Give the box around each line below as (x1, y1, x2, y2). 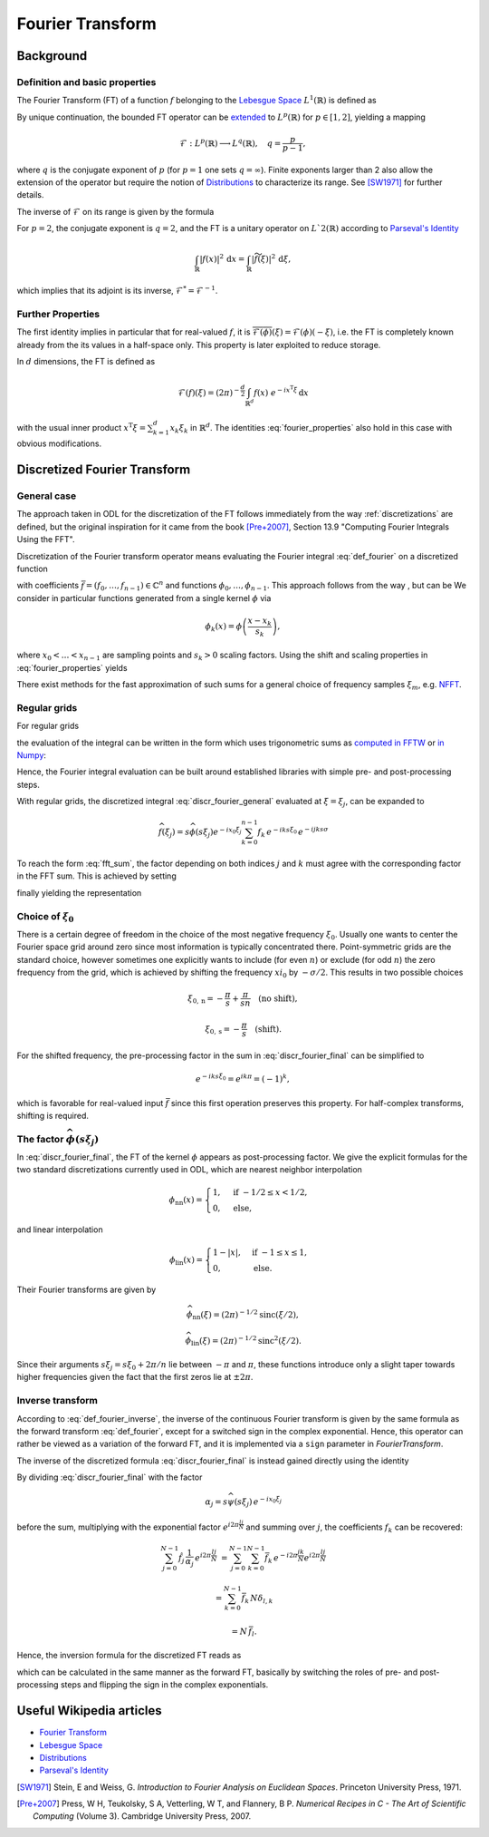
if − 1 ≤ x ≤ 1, (252, 1247, 308, 1258)
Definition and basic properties (16, 75, 157, 88)
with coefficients (16, 580, 80, 591)
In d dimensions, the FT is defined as (16, 356, 156, 367)
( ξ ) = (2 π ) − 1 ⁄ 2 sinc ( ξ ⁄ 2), (200, 1307, 299, 1319)
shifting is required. (16, 1110, 90, 1121)
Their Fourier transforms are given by (16, 1284, 157, 1296)
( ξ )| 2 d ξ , (257, 252, 292, 265)
